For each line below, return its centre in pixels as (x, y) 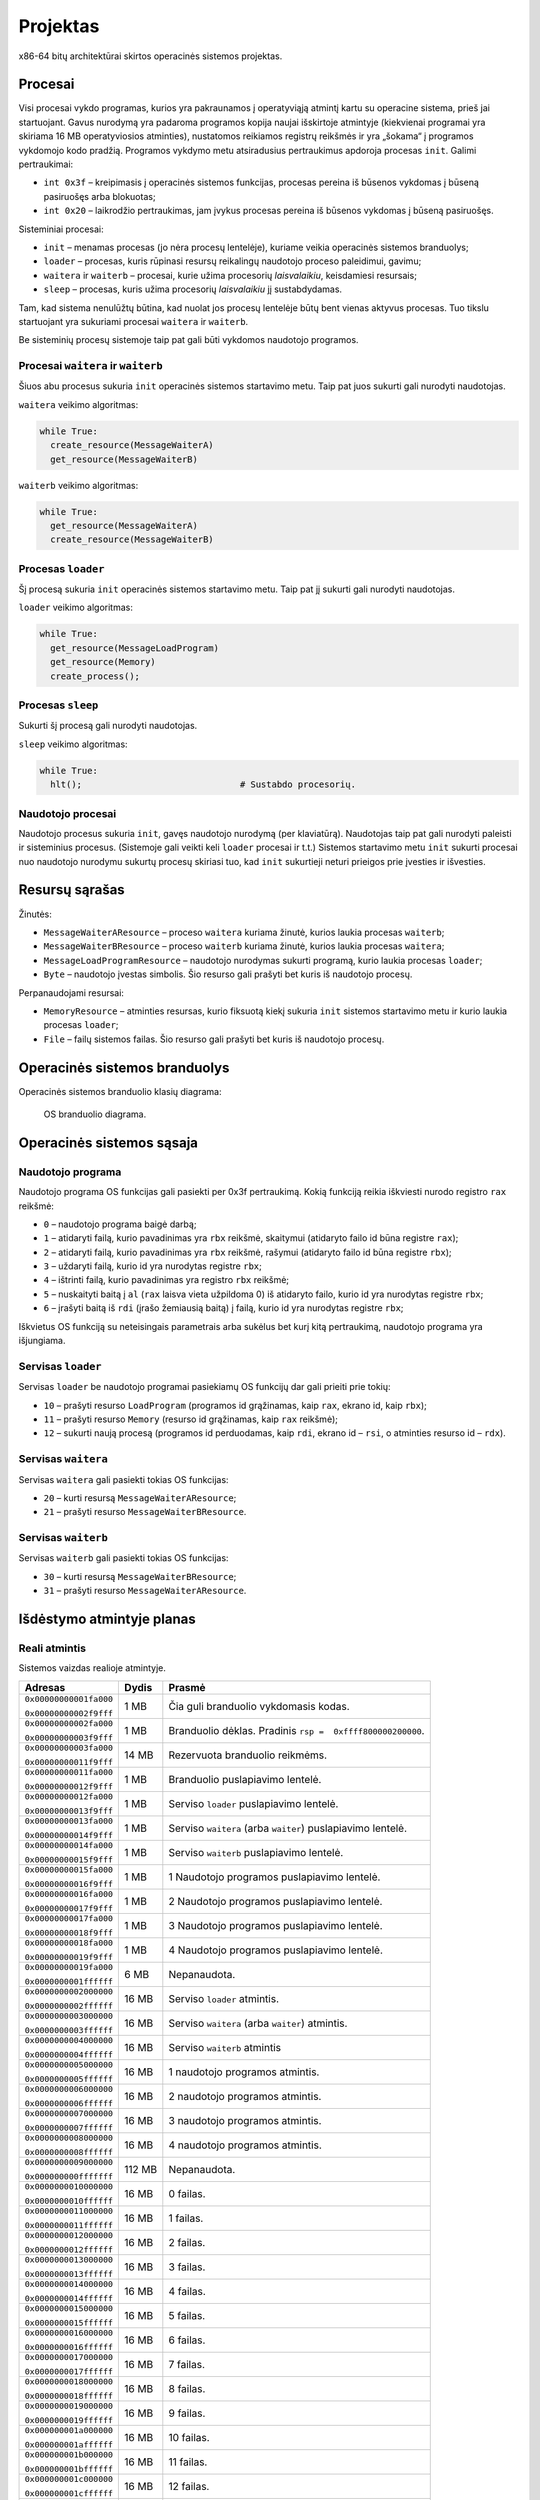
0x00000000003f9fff (69, 1737)
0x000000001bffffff (69, 2468)
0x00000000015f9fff (69, 1859)
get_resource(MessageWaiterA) (124, 525)
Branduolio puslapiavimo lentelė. (245, 1779)
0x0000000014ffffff (69, 2298)
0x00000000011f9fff (69, 1761)
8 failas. (187, 2388)
